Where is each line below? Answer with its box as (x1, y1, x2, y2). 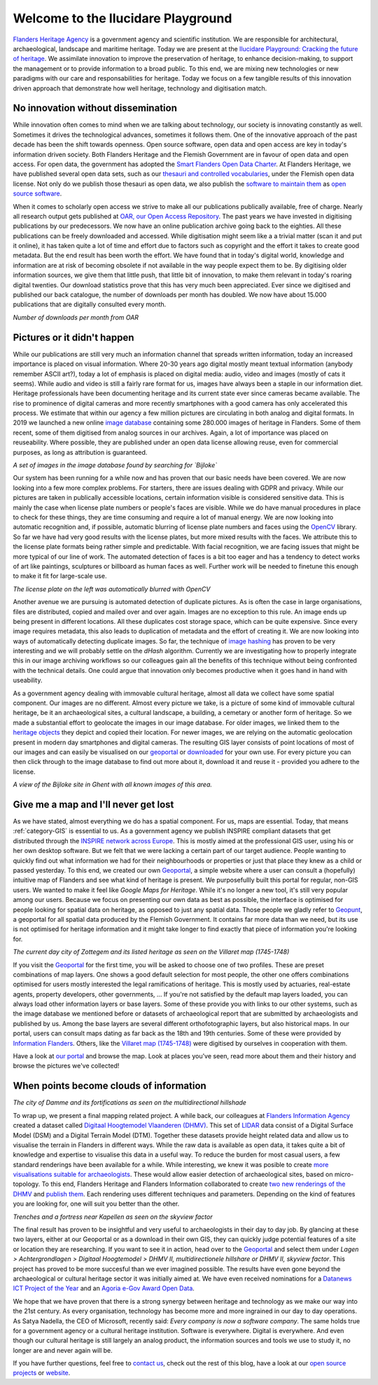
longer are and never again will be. (13, 1346, 113, 1354)
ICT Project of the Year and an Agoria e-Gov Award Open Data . (13, 1284, 195, 1292)
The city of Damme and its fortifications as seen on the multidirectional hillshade (13, 1098, 246, 1107)
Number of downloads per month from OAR (13, 313, 139, 322)
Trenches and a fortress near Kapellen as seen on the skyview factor (13, 1213, 213, 1221)
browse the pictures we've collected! (13, 1062, 120, 1070)
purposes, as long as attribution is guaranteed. (13, 448, 148, 456)
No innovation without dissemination (13, 102, 178, 114)
